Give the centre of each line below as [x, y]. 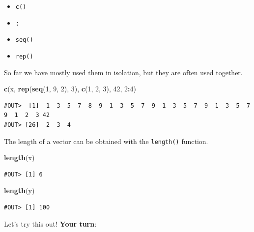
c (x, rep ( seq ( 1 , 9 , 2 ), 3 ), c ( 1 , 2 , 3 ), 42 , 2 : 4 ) [70, 89]
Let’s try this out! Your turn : [50, 223]
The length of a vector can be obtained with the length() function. [106, 141]
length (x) [19, 158]
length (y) [19, 190]
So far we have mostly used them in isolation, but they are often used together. [123, 72]
